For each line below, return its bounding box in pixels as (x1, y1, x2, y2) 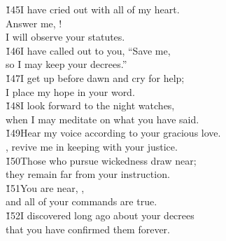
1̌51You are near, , (6, 180, 85, 195)
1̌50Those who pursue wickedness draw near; (6, 153, 197, 167)
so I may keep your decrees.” (6, 57, 127, 71)
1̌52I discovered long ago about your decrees (6, 207, 195, 222)
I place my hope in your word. (6, 84, 135, 99)
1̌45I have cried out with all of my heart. (6, 2, 180, 16)
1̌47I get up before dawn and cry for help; (6, 70, 185, 85)
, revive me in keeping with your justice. (6, 139, 178, 153)
